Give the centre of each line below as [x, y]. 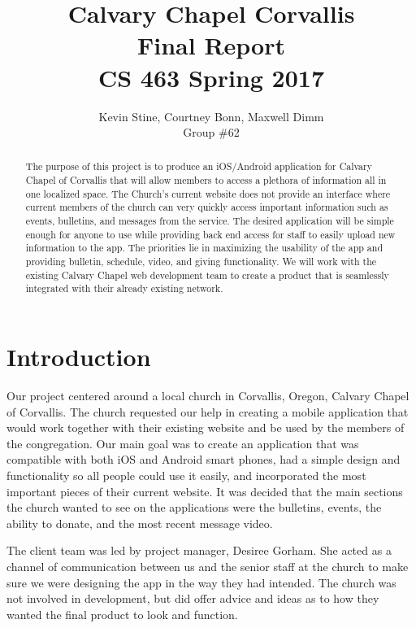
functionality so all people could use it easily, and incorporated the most [186, 475]
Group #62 [211, 132]
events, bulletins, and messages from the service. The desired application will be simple [210, 221]
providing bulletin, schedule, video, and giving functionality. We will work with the [201, 262]
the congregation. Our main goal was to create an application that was [183, 443]
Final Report [211, 45]
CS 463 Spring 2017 [211, 77]
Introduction [79, 357]
